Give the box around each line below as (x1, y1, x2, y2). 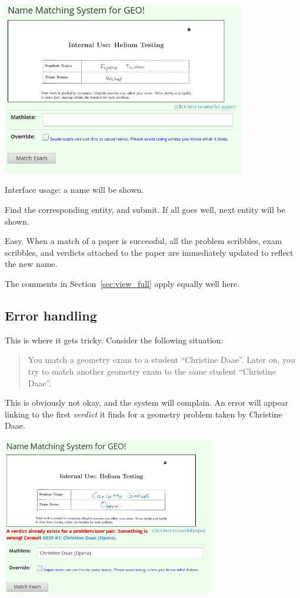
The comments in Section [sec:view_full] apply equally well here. (5, 278, 240, 290)
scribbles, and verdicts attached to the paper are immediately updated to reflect (5, 246, 294, 258)
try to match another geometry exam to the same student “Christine (28, 365, 276, 377)
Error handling (5, 306, 97, 325)
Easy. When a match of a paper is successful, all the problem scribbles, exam (5, 235, 282, 247)
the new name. (5, 258, 58, 270)
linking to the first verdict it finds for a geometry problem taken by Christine (5, 407, 282, 420)
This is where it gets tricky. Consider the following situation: (5, 333, 224, 346)
